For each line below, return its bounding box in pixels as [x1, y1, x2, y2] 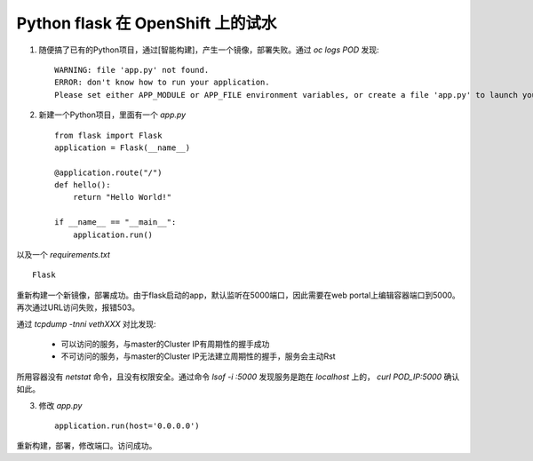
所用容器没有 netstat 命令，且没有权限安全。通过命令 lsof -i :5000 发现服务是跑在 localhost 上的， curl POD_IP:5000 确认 [16, 371, 460, 382]
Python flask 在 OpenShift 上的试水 [16, 13, 277, 33]
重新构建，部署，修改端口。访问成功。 [16, 441, 157, 451]
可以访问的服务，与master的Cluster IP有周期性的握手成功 [60, 338, 270, 349]
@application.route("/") [54, 167, 163, 178]
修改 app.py [38, 400, 83, 410]
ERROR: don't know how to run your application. [54, 77, 270, 88]
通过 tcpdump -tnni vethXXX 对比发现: [16, 318, 156, 329]
